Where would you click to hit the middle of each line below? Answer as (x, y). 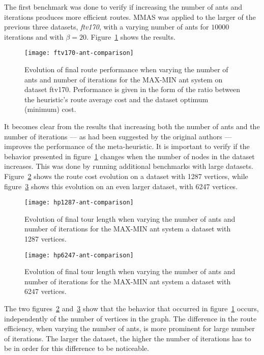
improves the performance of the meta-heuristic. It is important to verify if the (127, 146)
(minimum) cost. (50, 109)
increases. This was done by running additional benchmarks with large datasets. (129, 166)
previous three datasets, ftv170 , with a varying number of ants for (107, 27)
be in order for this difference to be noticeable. (77, 348)
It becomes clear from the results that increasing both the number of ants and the (132, 126)
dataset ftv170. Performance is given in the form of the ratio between (132, 89)
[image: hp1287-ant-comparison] (79, 203)
